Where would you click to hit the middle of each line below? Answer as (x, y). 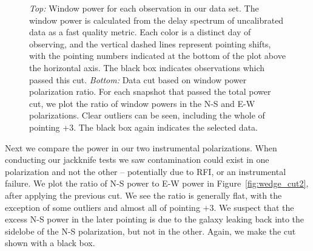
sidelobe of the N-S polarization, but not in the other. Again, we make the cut (150, 231)
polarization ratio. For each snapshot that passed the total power (150, 91)
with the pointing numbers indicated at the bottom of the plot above (157, 56)
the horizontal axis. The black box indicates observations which (147, 67)
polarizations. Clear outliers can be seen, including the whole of (147, 115)
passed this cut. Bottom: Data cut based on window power (138, 79)
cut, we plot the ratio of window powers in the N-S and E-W (142, 103)
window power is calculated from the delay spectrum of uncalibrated (156, 20)
